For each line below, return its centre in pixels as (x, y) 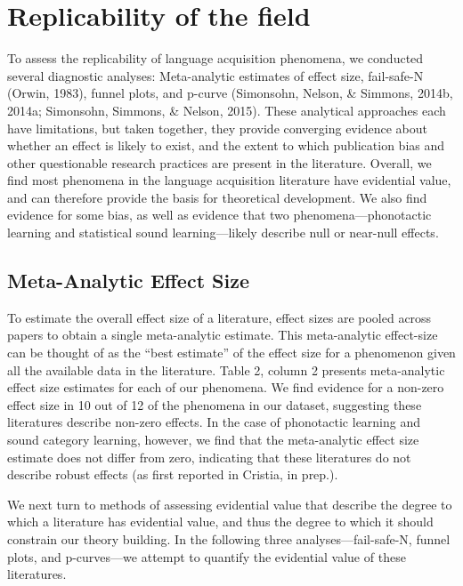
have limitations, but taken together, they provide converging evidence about (217, 128)
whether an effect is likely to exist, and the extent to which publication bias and (226, 145)
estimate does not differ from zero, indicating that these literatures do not (209, 457)
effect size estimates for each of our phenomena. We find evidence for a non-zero (226, 387)
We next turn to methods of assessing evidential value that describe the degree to (230, 504)
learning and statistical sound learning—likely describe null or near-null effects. (223, 233)
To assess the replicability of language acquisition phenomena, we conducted (215, 58)
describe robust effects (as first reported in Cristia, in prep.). (173, 474)
